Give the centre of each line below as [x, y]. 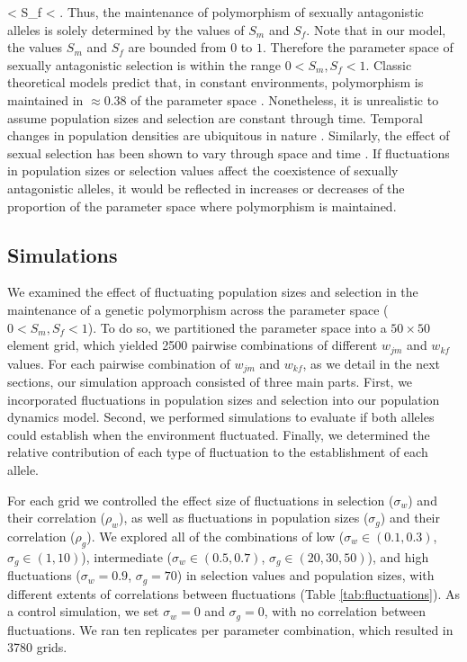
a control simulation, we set [83, 611]
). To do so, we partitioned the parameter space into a [237, 327]
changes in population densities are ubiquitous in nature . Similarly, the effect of [229, 135]
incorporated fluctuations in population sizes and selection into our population [224, 399]
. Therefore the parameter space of [358, 47]
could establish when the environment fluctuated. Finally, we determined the [219, 434]
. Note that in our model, [376, 29]
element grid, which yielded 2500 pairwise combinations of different [193, 345]
